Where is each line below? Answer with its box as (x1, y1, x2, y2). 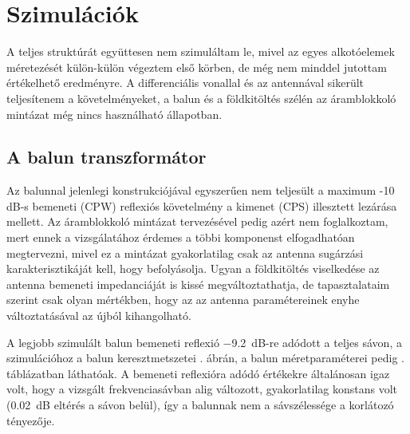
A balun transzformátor (6, 144, 207, 169)
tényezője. (6, 412, 55, 428)
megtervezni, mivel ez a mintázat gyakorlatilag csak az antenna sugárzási (6, 244, 364, 261)
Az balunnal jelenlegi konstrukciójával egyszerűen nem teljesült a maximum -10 (6, 182, 395, 199)
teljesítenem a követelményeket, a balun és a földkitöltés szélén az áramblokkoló (6, 89, 396, 106)
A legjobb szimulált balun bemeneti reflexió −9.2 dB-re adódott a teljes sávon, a (6, 333, 402, 350)
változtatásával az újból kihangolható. (6, 307, 191, 324)
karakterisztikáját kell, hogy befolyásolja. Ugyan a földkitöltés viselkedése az (6, 260, 380, 277)
